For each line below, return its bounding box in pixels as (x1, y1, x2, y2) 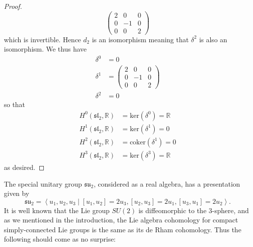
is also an (199, 34, 227, 44)
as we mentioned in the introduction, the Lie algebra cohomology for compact (4, 215, 238, 225)
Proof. (4, 1, 22, 11)
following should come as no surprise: (4, 234, 116, 244)
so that (4, 99, 25, 110)
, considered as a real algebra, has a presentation (93, 178, 240, 189)
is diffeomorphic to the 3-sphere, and (138, 205, 249, 215)
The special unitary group (4, 178, 82, 189)
